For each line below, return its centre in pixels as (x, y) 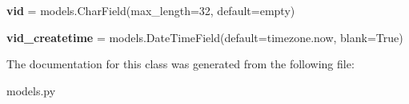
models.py (31, 90)
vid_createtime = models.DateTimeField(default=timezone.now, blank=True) (205, 37)
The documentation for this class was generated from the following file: (180, 64)
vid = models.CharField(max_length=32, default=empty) (151, 10)
